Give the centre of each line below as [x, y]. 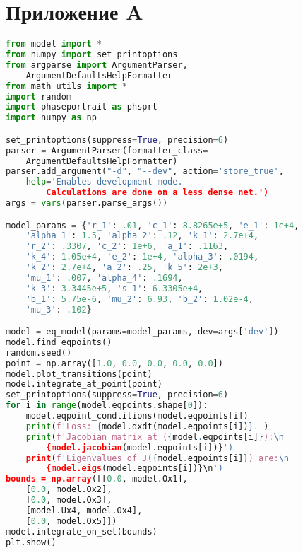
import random [39, 97]
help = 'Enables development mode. [104, 182]
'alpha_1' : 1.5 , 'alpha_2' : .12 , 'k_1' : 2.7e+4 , [142, 236]
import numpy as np [51, 118]
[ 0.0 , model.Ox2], [69, 490]
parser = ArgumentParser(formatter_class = [107, 150]
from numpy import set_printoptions [92, 54]
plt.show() [31, 542]
